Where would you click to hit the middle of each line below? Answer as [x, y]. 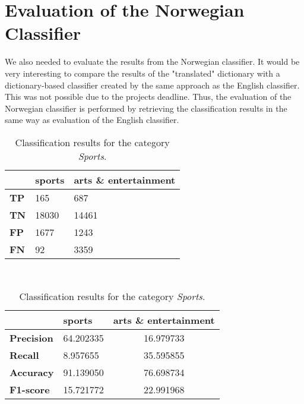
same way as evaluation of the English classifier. [92, 120]
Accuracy [32, 373]
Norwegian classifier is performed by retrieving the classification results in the [146, 108]
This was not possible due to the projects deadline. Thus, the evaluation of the [148, 97]
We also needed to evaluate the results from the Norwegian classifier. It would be [152, 61]
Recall [24, 355]
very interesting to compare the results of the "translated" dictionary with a [142, 73]
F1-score [30, 390]
